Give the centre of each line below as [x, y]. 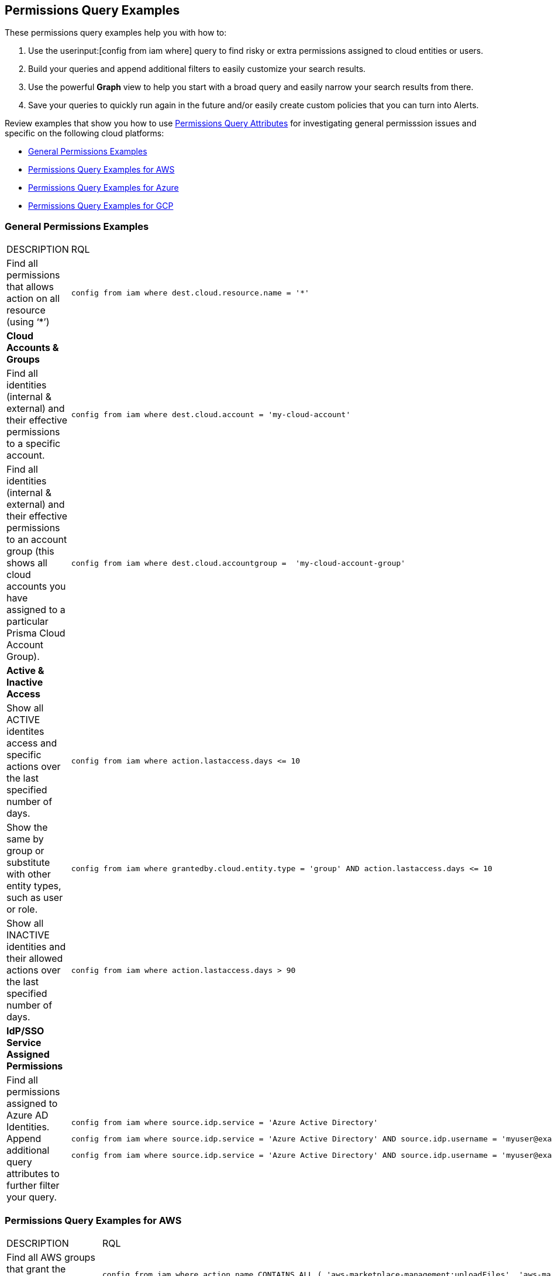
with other [29, 874]
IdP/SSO [25, 1031]
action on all [33, 299]
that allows [30, 287]
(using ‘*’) [28, 322]
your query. [32, 1197]
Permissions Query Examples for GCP [101, 206]
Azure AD [27, 1115]
